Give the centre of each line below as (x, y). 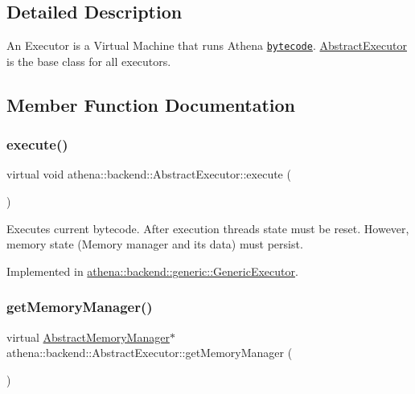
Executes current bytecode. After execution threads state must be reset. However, (208, 228)
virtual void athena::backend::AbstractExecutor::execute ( (149, 174)
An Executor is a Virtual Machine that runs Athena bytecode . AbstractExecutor (207, 45)
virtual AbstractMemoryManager (88, 337)
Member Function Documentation (151, 104)
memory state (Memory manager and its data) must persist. (155, 244)
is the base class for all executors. (89, 61)
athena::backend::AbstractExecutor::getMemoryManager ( (150, 353)
